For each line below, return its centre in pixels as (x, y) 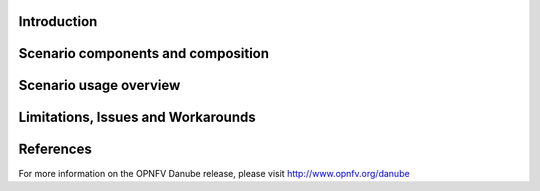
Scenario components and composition (144, 53)
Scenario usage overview (99, 85)
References (55, 149)
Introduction (58, 21)
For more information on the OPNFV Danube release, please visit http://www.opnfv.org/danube (214, 173)
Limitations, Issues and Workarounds (137, 117)
